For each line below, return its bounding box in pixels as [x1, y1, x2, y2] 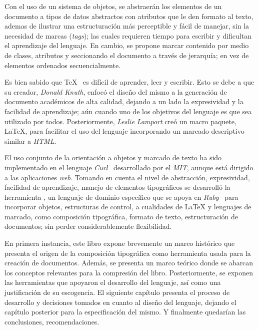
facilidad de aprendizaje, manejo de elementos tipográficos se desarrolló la [4, 182, 230, 192]
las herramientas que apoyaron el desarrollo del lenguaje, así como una [4, 277, 221, 287]
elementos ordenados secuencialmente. [4, 60, 121, 70]
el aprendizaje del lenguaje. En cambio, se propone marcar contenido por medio [4, 40, 249, 51]
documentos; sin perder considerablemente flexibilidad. [4, 221, 172, 231]
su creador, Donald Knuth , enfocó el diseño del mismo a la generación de [4, 86, 227, 97]
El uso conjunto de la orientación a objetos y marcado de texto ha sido [4, 152, 222, 163]
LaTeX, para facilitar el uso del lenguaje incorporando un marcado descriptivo [4, 126, 244, 136]
